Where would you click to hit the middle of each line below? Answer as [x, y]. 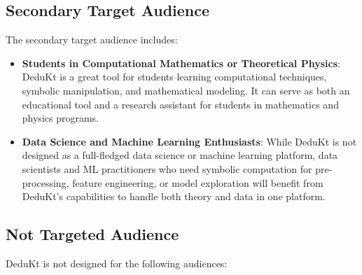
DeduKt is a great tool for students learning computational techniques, [174, 77]
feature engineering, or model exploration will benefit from [198, 182]
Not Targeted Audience [92, 234]
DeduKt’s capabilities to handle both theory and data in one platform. [174, 196]
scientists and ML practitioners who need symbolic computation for [167, 168]
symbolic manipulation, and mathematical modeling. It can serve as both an [186, 90]
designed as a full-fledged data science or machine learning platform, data [180, 155]
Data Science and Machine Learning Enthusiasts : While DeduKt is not [189, 141]
